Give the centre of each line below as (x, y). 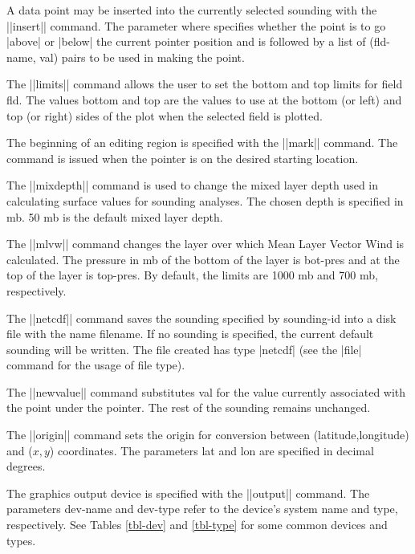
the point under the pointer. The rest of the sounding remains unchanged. (189, 407)
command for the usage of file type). (96, 365)
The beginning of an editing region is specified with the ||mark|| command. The (202, 143)
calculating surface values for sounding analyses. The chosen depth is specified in (205, 200)
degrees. (26, 466)
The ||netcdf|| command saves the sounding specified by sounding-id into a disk (201, 318)
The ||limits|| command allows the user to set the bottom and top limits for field (205, 84)
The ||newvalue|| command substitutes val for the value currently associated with (206, 391)
